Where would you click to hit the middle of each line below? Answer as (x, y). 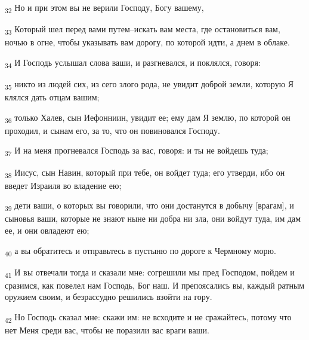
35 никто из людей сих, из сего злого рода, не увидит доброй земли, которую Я (149, 84)
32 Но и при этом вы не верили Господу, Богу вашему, (104, 8)
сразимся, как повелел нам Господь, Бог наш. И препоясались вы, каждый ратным (155, 285)
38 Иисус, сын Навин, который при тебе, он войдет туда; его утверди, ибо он (145, 173)
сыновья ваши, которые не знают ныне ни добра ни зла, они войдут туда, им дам (153, 218)
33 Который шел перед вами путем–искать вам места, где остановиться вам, (143, 30)
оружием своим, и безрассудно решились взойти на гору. (109, 297)
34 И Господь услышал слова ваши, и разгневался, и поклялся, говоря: (133, 63)
